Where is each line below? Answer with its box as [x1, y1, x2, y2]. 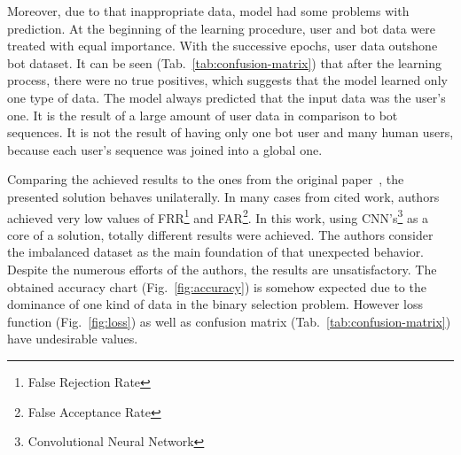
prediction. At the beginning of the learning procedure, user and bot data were [7, 19, 435, 37]
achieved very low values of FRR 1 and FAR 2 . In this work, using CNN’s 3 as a [7, 205, 429, 227]
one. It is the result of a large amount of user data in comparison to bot [7, 105, 398, 124]
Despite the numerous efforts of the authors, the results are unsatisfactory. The [7, 259, 437, 278]
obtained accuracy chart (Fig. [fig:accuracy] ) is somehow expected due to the [7, 277, 426, 296]
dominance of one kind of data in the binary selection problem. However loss [7, 295, 423, 313]
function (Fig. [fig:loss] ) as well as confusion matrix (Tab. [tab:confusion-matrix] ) [7, 312, 451, 330]
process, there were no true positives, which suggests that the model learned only [7, 71, 448, 89]
